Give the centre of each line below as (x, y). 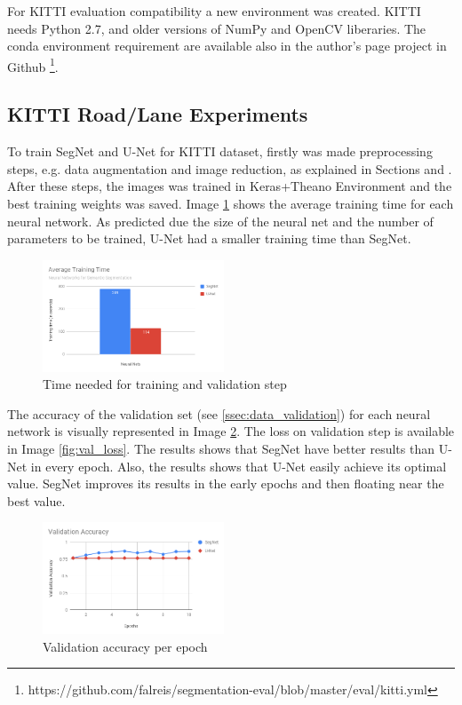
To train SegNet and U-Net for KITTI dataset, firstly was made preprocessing (220, 151)
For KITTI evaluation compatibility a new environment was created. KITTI (214, 11)
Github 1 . (33, 65)
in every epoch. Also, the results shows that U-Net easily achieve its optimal (239, 466)
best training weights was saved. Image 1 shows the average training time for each (231, 204)
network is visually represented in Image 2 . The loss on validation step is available (231, 431)
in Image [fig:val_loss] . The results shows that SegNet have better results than (221, 448)
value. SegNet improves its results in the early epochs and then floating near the (226, 483)
